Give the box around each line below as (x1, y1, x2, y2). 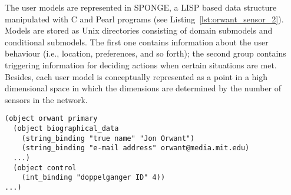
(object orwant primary (5, 114, 98, 123)
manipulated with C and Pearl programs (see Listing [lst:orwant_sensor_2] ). (5, 12, 284, 25)
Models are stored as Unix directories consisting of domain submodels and (5, 24, 273, 37)
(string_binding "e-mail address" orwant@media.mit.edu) (21, 144, 250, 153)
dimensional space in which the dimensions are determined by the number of (5, 82, 282, 94)
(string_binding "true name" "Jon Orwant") (21, 134, 195, 143)
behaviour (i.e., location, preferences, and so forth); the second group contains (5, 47, 286, 60)
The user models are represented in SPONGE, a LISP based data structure (5, 1, 277, 13)
